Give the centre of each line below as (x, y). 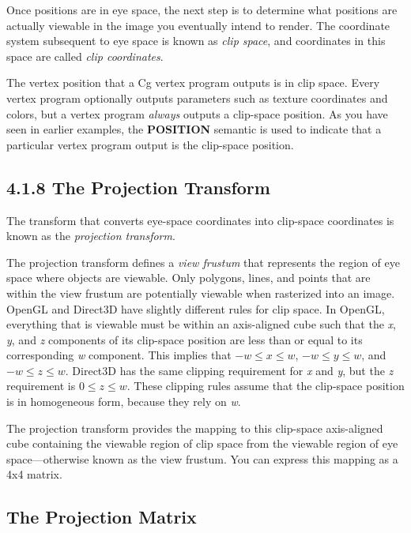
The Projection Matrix (102, 517)
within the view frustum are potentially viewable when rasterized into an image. (201, 293)
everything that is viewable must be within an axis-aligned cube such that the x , (201, 324)
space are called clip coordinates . (85, 56)
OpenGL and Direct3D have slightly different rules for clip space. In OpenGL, (196, 308)
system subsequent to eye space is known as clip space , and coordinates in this (196, 41)
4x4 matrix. (34, 474)
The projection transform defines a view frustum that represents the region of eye (203, 262)
